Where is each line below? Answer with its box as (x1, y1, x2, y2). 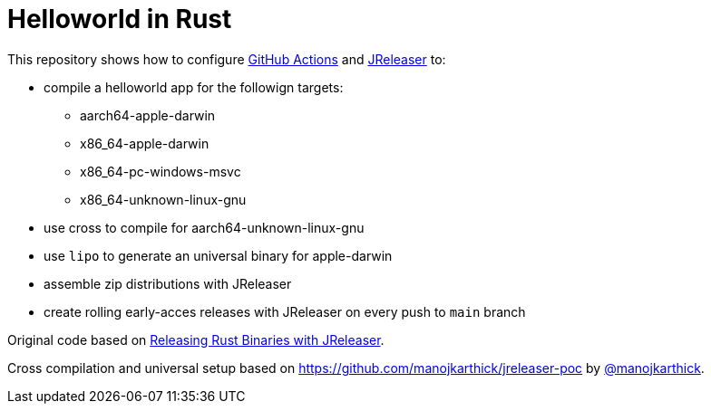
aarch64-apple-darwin (80, 107, 216, 123)
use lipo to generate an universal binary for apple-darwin (44, 247, 393, 263)
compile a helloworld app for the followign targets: (44, 79, 344, 95)
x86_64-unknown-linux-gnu (80, 191, 247, 207)
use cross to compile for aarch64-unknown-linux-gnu (44, 219, 365, 235)
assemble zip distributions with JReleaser (44, 275, 292, 292)
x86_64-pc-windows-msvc (80, 163, 241, 179)
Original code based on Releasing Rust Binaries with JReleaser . (7, 331, 385, 348)
